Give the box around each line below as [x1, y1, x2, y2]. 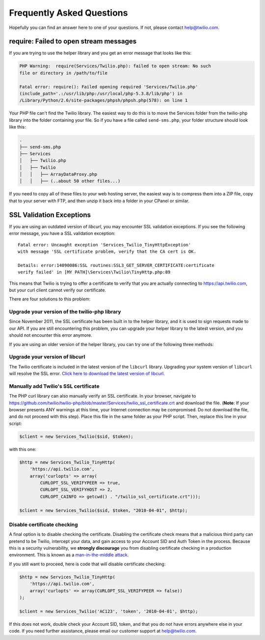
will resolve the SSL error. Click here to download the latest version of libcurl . [9, 371, 165, 376]
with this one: [9, 446, 37, 452]
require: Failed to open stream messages [9, 37, 137, 46]
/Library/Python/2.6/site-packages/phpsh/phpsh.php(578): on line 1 [19, 98, 188, 103]
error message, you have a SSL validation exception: [9, 231, 115, 237]
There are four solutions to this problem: [9, 296, 91, 302]
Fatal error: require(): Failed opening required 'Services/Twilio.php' [19, 84, 198, 89]
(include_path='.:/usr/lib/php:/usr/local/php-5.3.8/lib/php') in [19, 91, 183, 96]
